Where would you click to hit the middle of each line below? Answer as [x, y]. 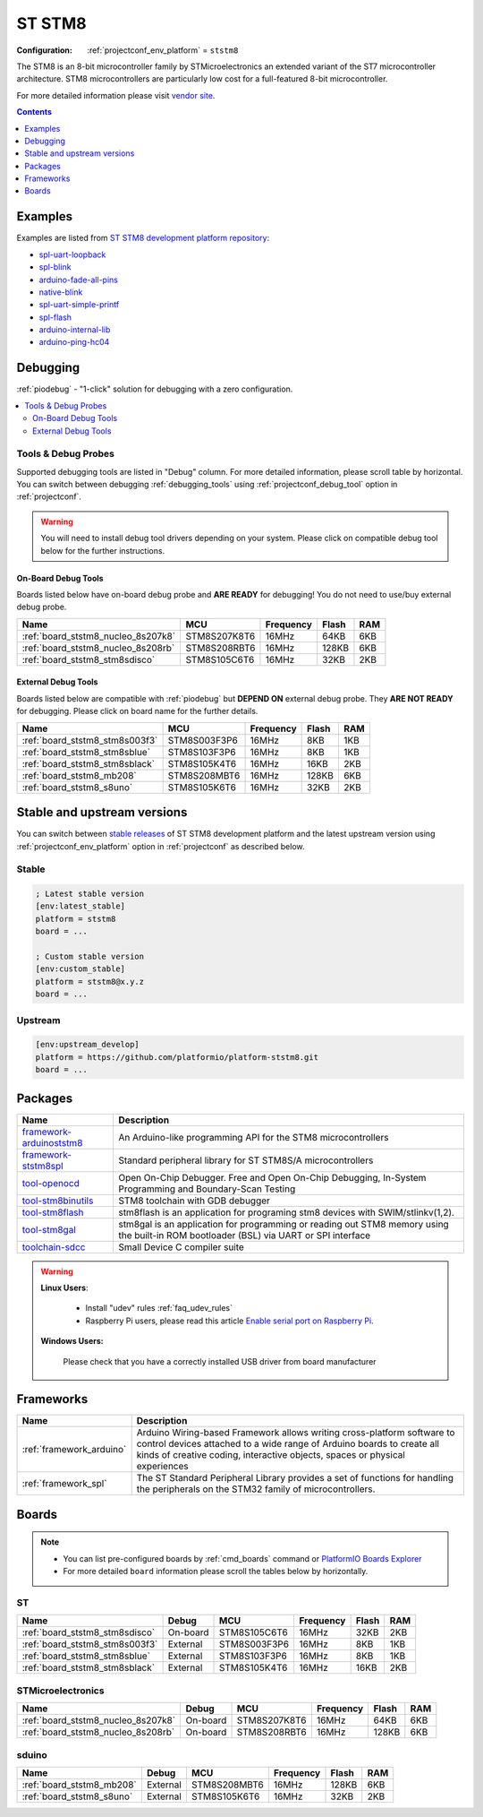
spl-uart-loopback [72, 254]
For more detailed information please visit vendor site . [116, 95]
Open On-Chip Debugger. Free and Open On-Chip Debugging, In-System [272, 1177]
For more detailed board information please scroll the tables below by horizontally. [216, 1572]
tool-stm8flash [53, 1212]
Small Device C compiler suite [181, 1247]
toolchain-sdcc [54, 1247]
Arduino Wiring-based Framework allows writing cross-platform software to [296, 1433]
